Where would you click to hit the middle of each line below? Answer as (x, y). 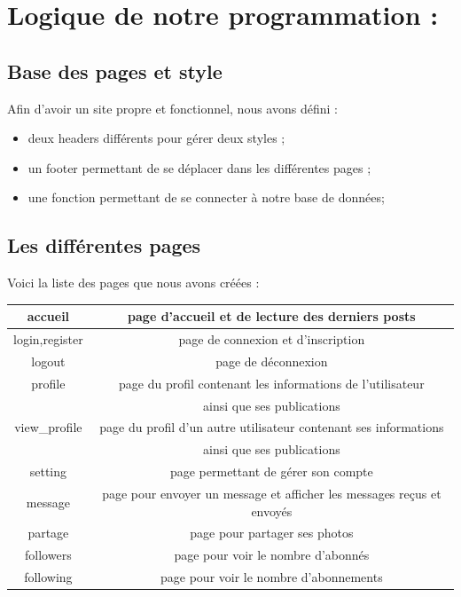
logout (48, 361)
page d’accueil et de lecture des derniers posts (272, 316)
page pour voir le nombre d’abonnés (272, 555)
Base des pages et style (115, 71)
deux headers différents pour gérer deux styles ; (156, 138)
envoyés (272, 511)
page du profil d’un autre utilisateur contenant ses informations (272, 427)
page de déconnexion (272, 361)
